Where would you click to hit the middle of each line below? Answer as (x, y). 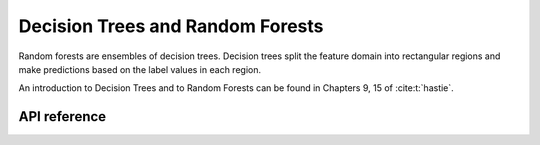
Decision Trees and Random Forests (171, 26)
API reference (62, 116)
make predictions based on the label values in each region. (140, 69)
